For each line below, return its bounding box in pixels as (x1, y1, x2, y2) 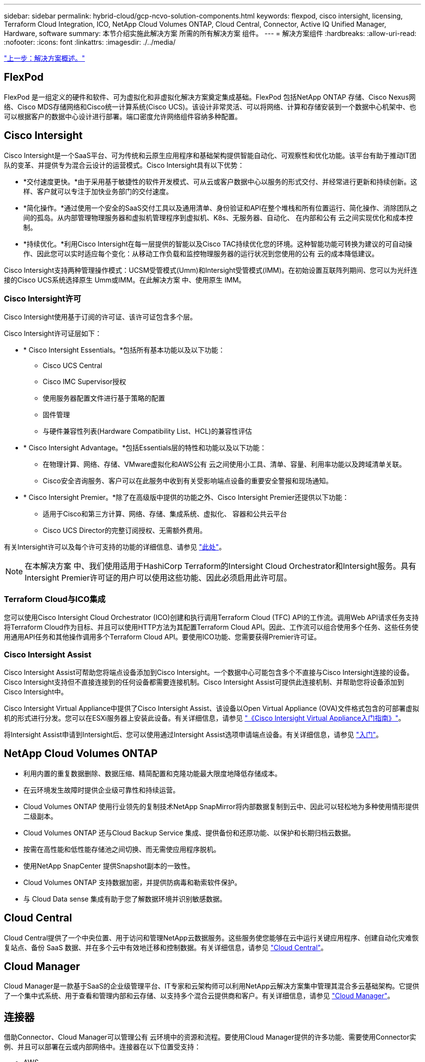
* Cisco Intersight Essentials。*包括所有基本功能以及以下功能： (23, 346, 225, 354)
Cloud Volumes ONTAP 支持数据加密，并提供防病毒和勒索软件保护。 (23, 878, 242, 886)
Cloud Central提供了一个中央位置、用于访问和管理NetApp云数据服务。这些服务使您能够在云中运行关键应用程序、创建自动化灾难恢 (4, 933, 419, 942)
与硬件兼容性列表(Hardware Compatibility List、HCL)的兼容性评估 (43, 427, 252, 436)
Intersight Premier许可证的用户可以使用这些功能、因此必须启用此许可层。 (25, 573, 292, 583)
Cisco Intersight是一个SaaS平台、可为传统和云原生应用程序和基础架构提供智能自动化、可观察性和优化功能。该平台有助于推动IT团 (4, 151, 416, 159)
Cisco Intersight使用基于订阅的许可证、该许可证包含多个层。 (4, 313, 197, 321)
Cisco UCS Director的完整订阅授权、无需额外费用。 (43, 526, 207, 535)
